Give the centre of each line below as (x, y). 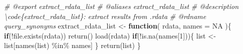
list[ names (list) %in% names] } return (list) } (72, 45)
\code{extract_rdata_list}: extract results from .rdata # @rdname (105, 16)
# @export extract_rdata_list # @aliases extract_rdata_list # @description (121, 6)
